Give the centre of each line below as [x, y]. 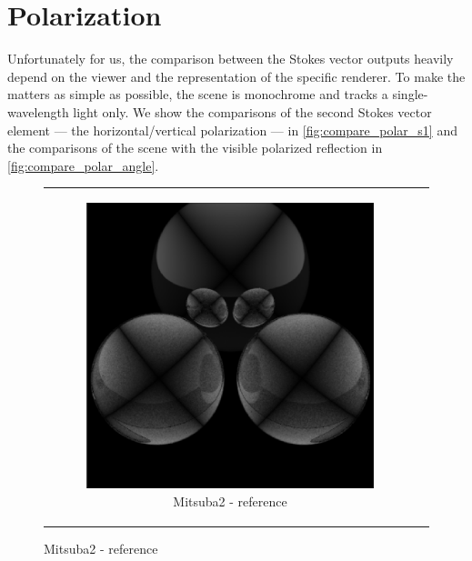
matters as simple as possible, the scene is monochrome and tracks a [198, 94]
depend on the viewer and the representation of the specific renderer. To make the [236, 76]
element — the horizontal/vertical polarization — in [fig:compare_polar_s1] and [232, 130]
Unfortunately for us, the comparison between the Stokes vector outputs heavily [231, 59]
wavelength [38, 111]
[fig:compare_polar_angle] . [83, 165]
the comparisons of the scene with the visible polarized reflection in [195, 148]
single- [410, 94]
